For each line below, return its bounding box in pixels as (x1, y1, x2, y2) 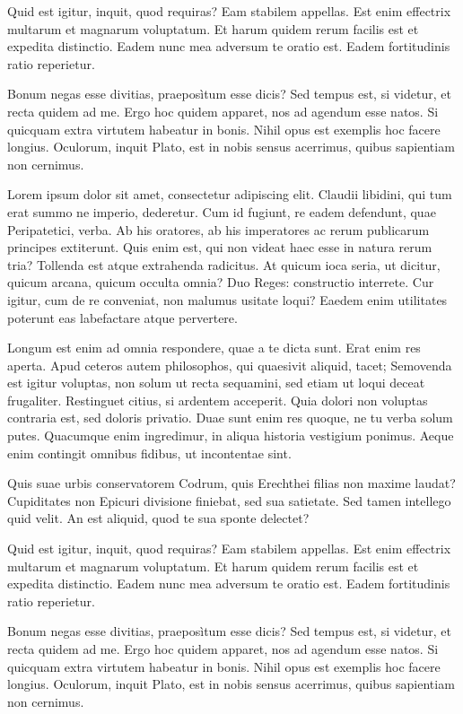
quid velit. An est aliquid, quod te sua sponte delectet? (7, 509, 310, 527)
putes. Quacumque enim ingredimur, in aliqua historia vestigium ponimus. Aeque (7, 426, 454, 445)
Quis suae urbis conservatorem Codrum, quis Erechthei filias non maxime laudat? (7, 474, 456, 492)
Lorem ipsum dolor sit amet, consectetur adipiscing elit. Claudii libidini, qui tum (7, 185, 452, 204)
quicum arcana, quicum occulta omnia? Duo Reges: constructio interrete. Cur (7, 273, 434, 292)
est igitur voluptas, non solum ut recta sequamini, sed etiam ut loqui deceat (7, 373, 425, 392)
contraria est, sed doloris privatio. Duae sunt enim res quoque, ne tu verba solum (7, 408, 453, 427)
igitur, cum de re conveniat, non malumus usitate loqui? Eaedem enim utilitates (7, 290, 448, 309)
